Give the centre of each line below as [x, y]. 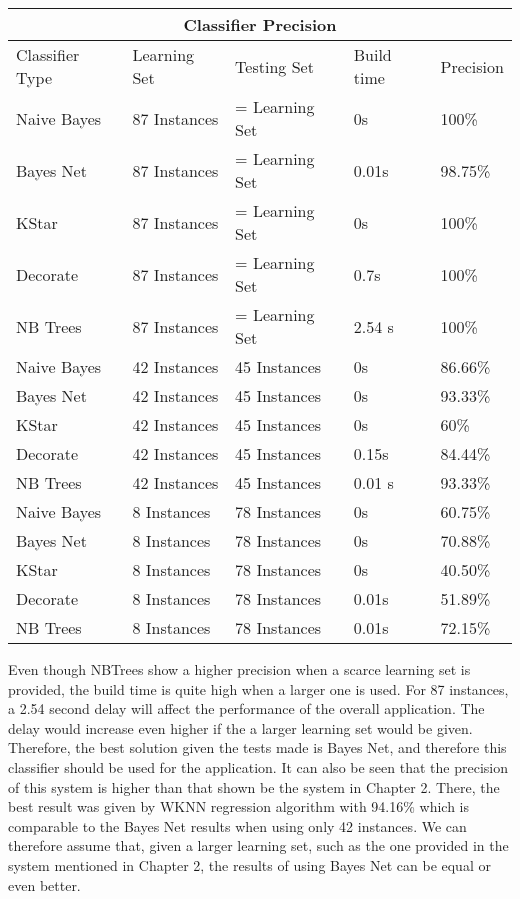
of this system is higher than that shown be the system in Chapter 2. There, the [254, 786]
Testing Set [274, 66]
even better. [44, 884]
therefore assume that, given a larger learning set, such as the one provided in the [258, 845]
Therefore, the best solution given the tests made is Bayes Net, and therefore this [257, 747]
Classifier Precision [260, 24]
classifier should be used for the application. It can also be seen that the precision [258, 766]
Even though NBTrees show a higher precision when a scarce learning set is [239, 669]
